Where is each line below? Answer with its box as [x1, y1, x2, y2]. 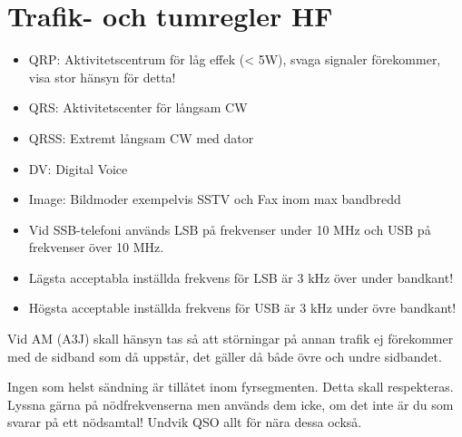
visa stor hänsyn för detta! [28, 67, 176, 86]
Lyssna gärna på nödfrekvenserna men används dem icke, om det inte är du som [7, 394, 454, 413]
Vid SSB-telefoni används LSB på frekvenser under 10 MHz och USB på [28, 219, 431, 238]
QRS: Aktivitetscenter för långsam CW [28, 98, 248, 117]
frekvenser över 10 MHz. [28, 238, 164, 257]
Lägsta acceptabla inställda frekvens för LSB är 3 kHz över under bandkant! [28, 267, 454, 286]
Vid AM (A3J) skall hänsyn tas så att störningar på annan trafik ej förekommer [7, 329, 454, 348]
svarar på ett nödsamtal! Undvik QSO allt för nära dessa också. [7, 413, 362, 432]
